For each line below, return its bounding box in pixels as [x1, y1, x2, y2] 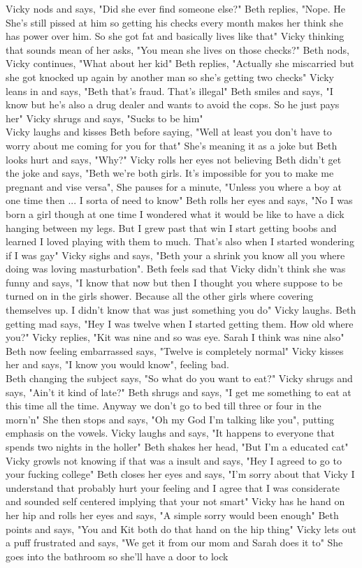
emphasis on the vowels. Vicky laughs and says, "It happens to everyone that [6, 425, 335, 440]
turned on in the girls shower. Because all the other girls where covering [6, 289, 314, 303]
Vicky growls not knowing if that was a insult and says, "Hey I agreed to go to [6, 453, 342, 467]
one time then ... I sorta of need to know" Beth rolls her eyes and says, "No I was [6, 193, 353, 207]
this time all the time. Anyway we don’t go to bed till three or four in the [6, 398, 321, 413]
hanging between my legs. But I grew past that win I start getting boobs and [6, 220, 337, 235]
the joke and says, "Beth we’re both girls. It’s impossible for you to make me [6, 166, 334, 180]
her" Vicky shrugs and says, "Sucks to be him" [6, 110, 203, 125]
